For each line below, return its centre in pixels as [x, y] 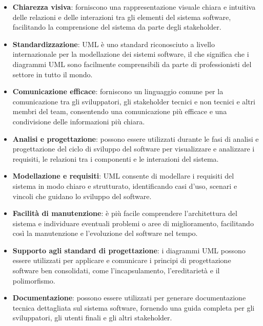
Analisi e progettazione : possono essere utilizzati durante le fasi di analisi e [136, 138]
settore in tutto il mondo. [53, 74]
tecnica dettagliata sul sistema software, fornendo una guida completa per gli [134, 307]
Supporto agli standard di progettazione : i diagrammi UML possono [129, 250]
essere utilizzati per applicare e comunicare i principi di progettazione [122, 260]
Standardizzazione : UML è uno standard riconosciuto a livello [114, 44]
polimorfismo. [34, 280]
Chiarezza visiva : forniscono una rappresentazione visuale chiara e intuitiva [134, 7]
